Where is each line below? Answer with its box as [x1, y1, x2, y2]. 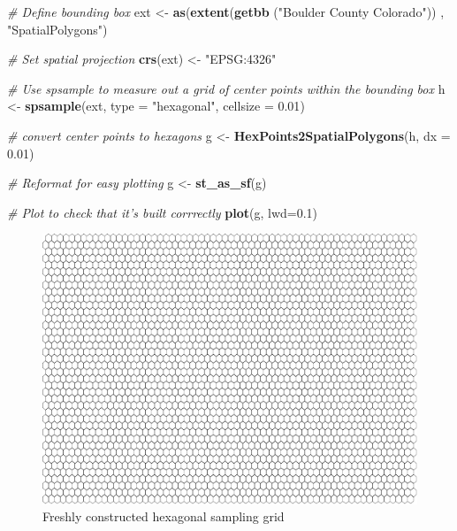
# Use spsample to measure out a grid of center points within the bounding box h [7, 79, 446, 97]
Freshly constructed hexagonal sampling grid [42, 507, 285, 526]
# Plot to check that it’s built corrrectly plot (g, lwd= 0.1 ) [7, 203, 318, 221]
